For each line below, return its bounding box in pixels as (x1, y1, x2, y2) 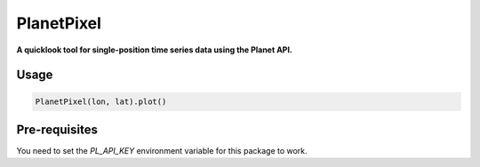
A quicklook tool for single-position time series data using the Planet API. (16, 44, 293, 55)
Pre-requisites (16, 122, 98, 137)
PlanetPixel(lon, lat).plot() (35, 96, 167, 107)
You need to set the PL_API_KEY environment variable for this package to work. (16, 146, 308, 156)
